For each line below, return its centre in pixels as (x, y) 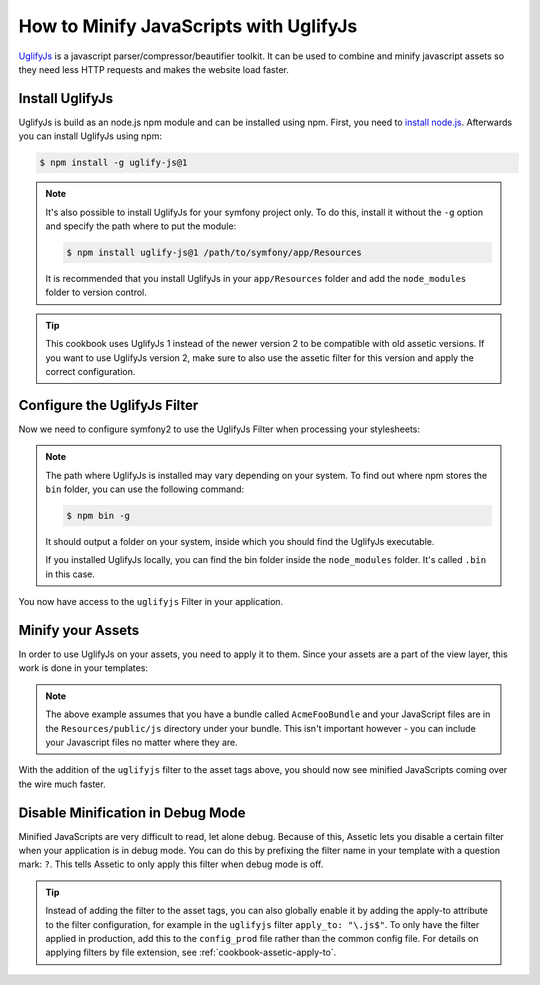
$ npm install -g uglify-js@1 (113, 163)
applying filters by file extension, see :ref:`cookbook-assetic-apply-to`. (191, 952)
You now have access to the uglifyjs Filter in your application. (151, 602)
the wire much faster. (62, 784)
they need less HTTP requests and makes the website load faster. (154, 69)
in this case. (70, 574)
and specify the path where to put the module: (141, 226)
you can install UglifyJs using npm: (90, 136)
